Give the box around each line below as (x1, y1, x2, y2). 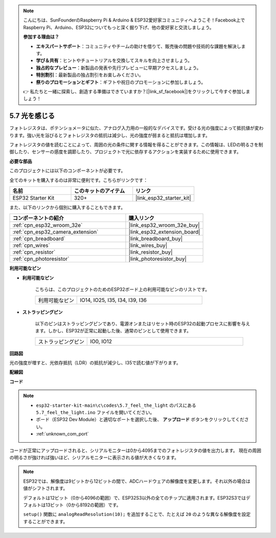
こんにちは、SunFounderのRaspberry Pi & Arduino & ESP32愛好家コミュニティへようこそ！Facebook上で (23, 17, 245, 23)
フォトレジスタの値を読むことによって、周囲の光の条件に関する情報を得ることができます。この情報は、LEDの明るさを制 (9, 141, 263, 148)
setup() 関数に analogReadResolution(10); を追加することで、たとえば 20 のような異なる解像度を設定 (23, 511, 251, 518)
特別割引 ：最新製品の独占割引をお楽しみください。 (36, 72, 144, 78)
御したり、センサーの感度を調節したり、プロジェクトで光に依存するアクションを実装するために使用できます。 (9, 149, 241, 155)
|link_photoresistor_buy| (128, 255, 187, 262)
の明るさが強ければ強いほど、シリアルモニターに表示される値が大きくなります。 (9, 454, 179, 461)
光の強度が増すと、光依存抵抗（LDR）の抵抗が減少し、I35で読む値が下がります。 (9, 360, 181, 366)
